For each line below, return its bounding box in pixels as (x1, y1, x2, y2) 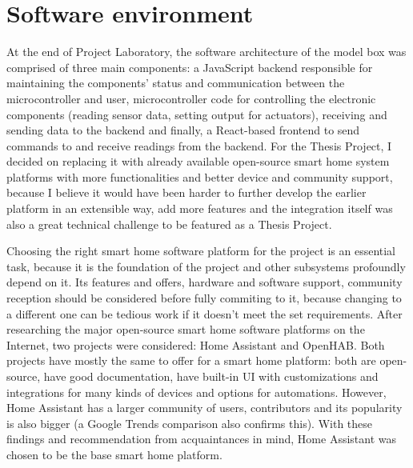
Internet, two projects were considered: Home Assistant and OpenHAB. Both (6, 336, 385, 353)
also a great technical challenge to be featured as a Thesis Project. (6, 215, 332, 232)
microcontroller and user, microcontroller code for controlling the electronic (6, 90, 376, 106)
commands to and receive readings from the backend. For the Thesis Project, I (6, 137, 392, 154)
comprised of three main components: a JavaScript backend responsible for (6, 58, 373, 75)
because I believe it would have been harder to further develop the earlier (6, 184, 367, 201)
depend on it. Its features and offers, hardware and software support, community (6, 274, 403, 290)
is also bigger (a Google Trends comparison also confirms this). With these (6, 414, 373, 431)
